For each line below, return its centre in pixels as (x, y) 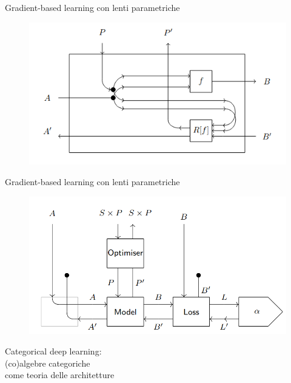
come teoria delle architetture (60, 375)
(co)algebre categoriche (48, 363)
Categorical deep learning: (53, 351)
